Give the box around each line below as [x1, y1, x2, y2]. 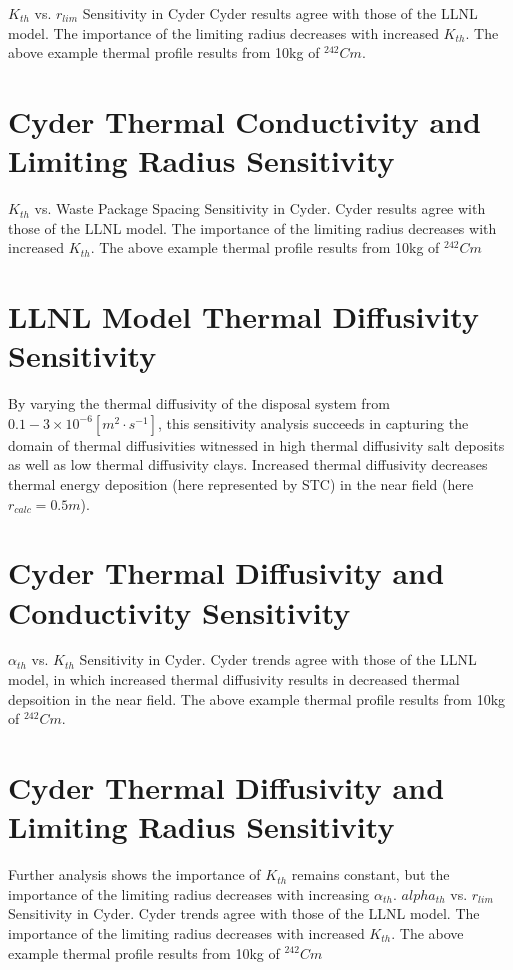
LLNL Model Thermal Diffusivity [8, 296, 479, 337]
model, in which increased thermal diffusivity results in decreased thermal [8, 669, 460, 690]
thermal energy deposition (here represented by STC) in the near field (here [8, 473, 474, 494]
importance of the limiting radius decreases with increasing [8, 883, 370, 904]
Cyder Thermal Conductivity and [8, 100, 481, 141]
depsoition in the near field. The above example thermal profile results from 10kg [8, 688, 506, 709]
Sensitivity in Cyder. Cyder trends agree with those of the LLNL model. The [8, 903, 480, 924]
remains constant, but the [291, 864, 450, 885]
